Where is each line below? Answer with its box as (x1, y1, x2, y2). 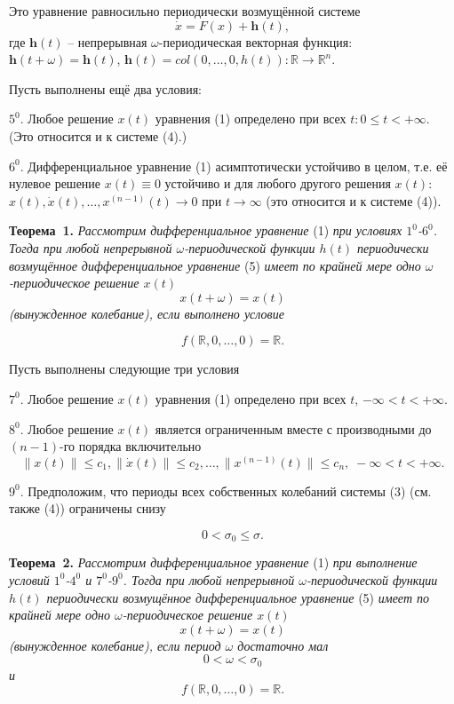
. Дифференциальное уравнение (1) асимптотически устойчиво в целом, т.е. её (20, 156, 448, 175)
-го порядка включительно (60, 437, 202, 455)
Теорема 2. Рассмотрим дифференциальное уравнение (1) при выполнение (9, 553, 418, 572)
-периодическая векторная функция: (158, 32, 353, 51)
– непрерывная (68, 32, 147, 51)
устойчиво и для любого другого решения (164, 174, 391, 193)
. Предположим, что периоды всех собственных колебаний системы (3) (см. (20, 481, 432, 500)
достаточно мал (237, 636, 329, 654)
